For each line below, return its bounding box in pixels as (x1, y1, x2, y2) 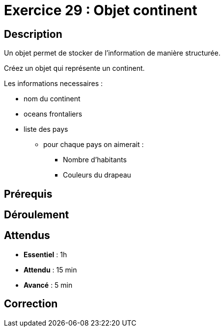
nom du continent (24, 94, 81, 103)
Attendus (4, 229, 50, 242)
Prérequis (4, 187, 53, 200)
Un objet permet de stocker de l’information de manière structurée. (4, 49, 221, 58)
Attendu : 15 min (24, 265, 77, 274)
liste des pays (24, 125, 68, 134)
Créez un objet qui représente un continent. (4, 64, 145, 73)
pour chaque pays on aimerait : (43, 140, 144, 149)
